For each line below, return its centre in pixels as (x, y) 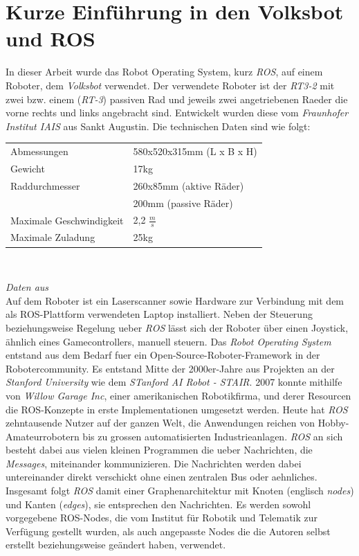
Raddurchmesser (45, 185)
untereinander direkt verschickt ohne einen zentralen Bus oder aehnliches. (162, 477)
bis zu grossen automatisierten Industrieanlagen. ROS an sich (213, 436)
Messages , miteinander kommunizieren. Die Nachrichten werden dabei (154, 463)
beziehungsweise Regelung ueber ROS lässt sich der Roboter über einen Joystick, (177, 327)
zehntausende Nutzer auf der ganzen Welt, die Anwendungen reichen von (160, 423)
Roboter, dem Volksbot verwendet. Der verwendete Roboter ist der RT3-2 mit (170, 85)
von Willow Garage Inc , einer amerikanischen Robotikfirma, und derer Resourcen (178, 395)
